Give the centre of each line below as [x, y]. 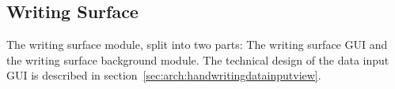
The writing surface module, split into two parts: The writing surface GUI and [197, 44]
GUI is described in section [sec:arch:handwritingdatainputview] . [164, 75]
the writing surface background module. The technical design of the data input [198, 59]
